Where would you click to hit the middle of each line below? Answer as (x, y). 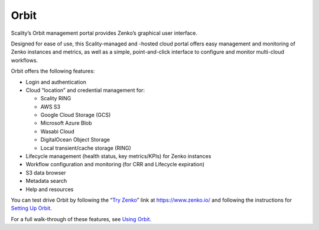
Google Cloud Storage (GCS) (76, 115)
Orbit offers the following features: (53, 71)
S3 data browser (46, 172)
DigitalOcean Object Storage (75, 140)
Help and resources (50, 189)
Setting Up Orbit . (32, 208)
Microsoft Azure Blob (66, 123)
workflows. (25, 60)
